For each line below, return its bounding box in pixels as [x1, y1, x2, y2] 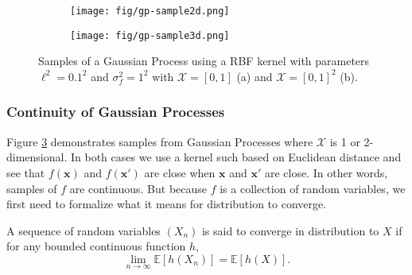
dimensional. [6, 149, 68, 165]
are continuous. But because [69, 180, 208, 196]
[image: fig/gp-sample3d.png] [70, 29, 230, 41]
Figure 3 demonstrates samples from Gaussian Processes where [6, 133, 313, 149]
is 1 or [329, 133, 360, 149]
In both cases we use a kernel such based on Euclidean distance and [70, 149, 402, 165]
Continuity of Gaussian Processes [6, 102, 225, 122]
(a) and [236, 68, 273, 84]
